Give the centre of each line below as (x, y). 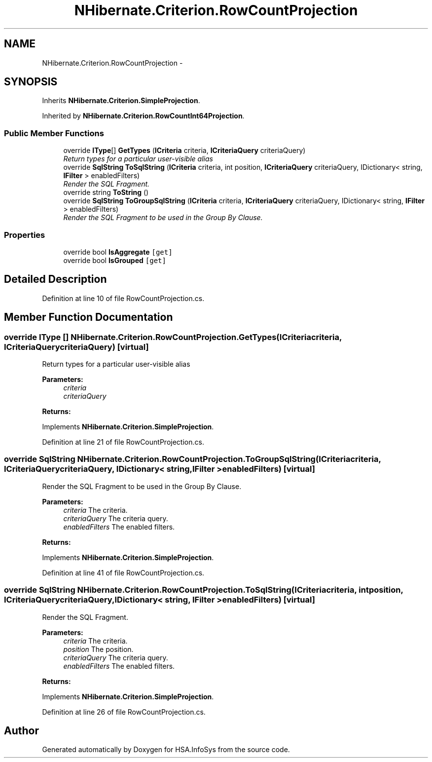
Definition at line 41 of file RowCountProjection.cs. (123, 572)
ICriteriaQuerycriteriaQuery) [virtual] (76, 347)
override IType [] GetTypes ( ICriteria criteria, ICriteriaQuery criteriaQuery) (184, 151)
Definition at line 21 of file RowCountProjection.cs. (123, 442)
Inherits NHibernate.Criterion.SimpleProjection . (121, 101)
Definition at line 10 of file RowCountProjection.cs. (123, 298)
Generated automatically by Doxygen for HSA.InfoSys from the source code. (166, 750)
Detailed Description (55, 279)
